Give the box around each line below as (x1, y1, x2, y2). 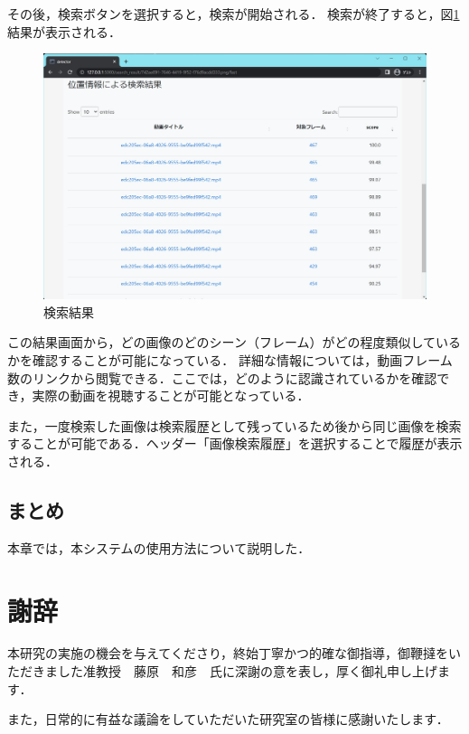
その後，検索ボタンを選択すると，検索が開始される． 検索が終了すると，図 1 (7, 5, 460, 23)
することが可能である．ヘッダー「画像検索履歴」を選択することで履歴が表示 (7, 434, 463, 453)
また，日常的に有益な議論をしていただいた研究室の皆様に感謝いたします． (7, 710, 449, 729)
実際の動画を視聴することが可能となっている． (32, 386, 310, 405)
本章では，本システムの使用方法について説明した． (7, 538, 311, 557)
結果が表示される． (7, 22, 121, 41)
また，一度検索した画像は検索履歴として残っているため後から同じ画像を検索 (7, 416, 462, 435)
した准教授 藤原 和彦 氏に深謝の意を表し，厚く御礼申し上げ (57, 662, 437, 681)
